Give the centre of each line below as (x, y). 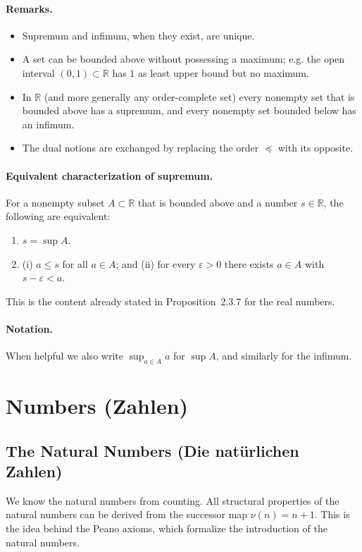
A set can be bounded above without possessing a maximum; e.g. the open (183, 59)
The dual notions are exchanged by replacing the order (141, 148)
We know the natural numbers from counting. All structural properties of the (173, 500)
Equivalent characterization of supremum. (110, 175)
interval (38, 72)
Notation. (29, 328)
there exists (249, 263)
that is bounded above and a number (218, 202)
